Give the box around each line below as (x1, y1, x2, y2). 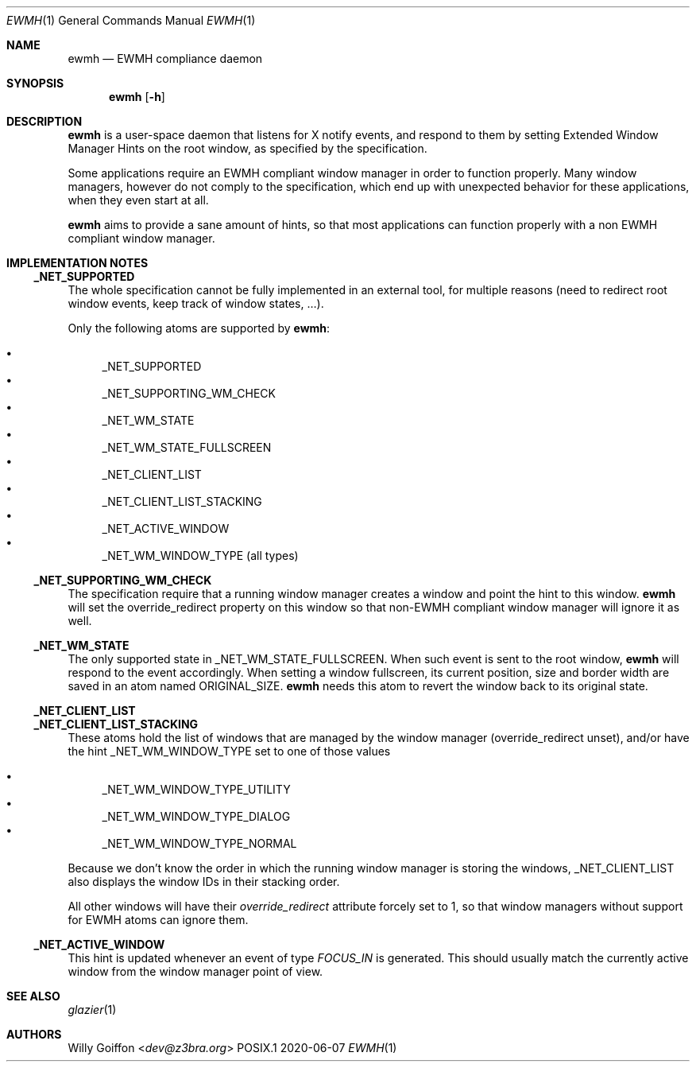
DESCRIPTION (6, 115, 83, 128)
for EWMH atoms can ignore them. (68, 913, 249, 926)
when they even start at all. (68, 193, 209, 207)
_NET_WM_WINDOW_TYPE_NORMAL (102, 837, 297, 850)
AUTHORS (6, 1027, 62, 1041)
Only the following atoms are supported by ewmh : (68, 321, 331, 335)
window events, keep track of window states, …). (68, 297, 324, 310)
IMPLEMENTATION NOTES (6, 256, 149, 270)
